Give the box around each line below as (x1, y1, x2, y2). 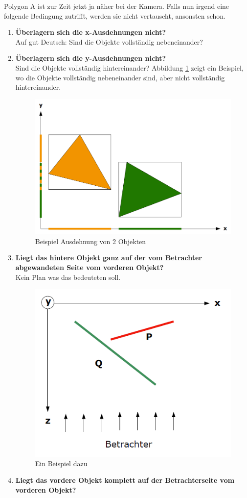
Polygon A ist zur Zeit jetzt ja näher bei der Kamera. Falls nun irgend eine (4, 1, 229, 11)
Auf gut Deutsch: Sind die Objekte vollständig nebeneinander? (15, 36, 203, 47)
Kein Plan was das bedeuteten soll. (15, 272, 121, 282)
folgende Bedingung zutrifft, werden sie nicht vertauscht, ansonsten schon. (4, 10, 225, 21)
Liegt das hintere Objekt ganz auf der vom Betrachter (15, 252, 202, 263)
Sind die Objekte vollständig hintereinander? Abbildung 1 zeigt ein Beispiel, (15, 62, 244, 73)
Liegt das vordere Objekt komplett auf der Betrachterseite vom (15, 474, 235, 485)
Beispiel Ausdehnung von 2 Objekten (35, 236, 146, 246)
